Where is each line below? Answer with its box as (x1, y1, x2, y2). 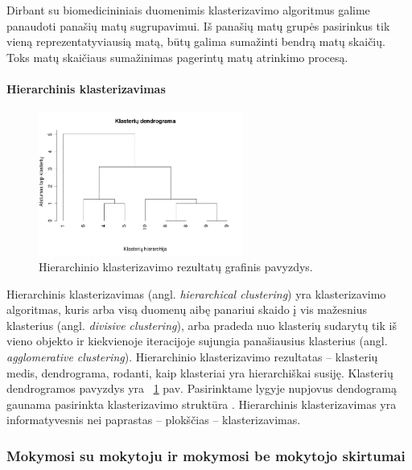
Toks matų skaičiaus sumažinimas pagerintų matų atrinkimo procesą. (6, 48, 348, 65)
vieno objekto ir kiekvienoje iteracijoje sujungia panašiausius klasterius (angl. (6, 332, 388, 349)
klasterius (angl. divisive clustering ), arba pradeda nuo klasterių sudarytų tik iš (6, 316, 397, 333)
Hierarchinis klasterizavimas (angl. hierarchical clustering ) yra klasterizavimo (6, 285, 386, 302)
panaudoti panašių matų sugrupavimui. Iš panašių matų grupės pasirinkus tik (6, 17, 390, 34)
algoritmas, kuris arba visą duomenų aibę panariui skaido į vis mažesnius (6, 301, 367, 318)
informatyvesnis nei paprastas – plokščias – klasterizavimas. (6, 411, 301, 428)
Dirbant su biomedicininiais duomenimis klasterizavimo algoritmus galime (6, 2, 370, 18)
